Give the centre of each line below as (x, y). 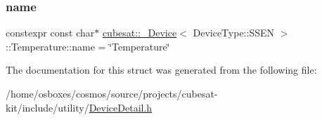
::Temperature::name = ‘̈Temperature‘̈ (88, 46)
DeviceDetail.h (121, 107)
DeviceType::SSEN (234, 33)
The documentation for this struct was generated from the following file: (161, 70)
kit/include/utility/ (47, 107)
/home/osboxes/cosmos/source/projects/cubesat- (112, 93)
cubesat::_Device (140, 33)
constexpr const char (50, 33)
